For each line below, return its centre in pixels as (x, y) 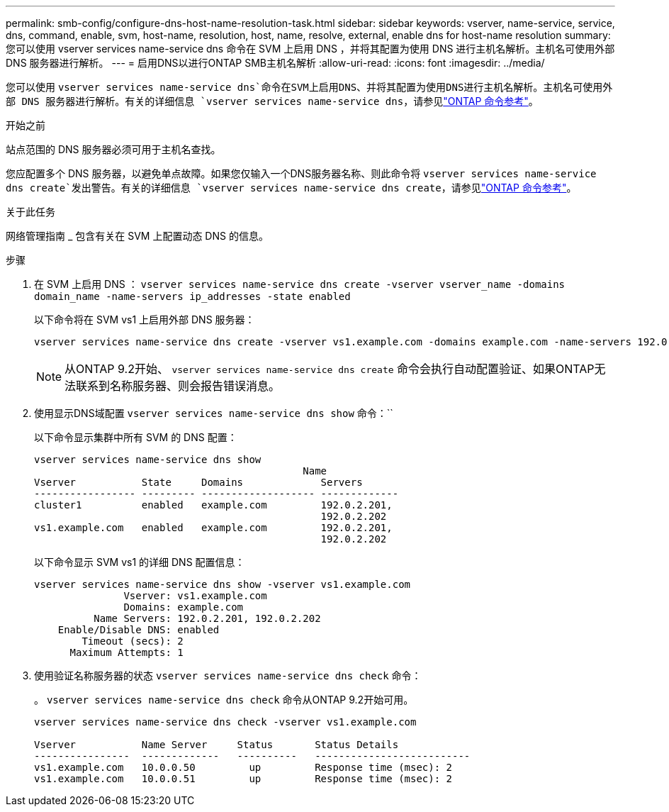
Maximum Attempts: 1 (127, 652)
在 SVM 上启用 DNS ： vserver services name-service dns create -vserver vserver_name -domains (300, 284)
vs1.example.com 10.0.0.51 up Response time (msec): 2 (243, 779)
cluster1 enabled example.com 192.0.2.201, (213, 505)
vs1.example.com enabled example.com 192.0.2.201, (213, 528)
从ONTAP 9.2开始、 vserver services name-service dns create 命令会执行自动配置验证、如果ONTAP (330, 369)
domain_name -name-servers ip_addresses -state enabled (192, 296)
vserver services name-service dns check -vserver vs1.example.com (225, 722)
